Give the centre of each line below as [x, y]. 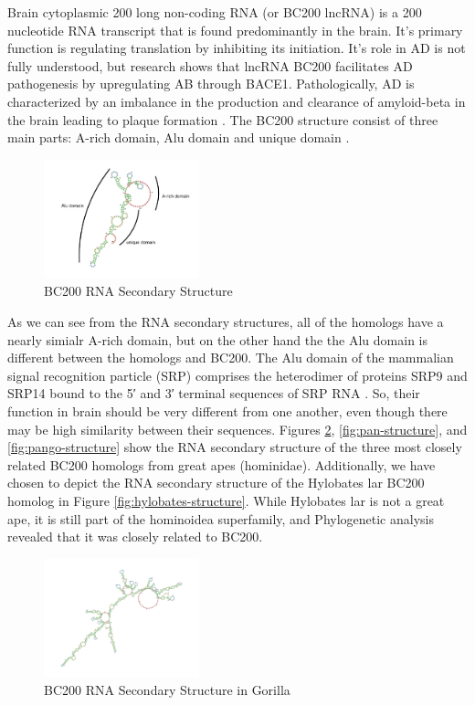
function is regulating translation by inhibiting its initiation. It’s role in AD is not [237, 48]
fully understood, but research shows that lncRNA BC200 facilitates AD [210, 65]
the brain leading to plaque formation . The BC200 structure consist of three [223, 119]
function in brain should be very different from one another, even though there [227, 410]
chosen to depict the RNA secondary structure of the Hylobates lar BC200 [216, 483]
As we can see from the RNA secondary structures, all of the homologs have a [226, 321]
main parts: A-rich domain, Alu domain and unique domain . [179, 137]
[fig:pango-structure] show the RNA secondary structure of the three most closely [235, 447]
